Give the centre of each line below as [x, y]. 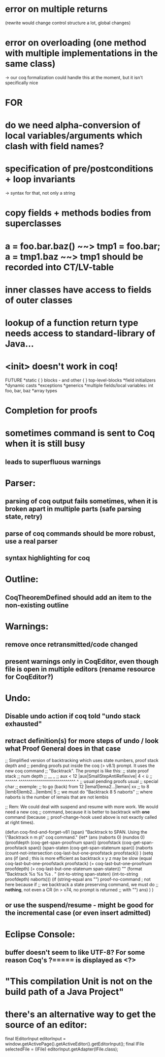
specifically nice [22, 83]
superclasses [33, 224]
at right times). [20, 822]
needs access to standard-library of [80, 333]
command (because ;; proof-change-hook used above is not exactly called [81, 817]
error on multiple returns [56, 9]
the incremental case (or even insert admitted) [78, 913]
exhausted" [24, 724]
